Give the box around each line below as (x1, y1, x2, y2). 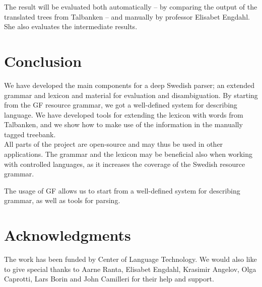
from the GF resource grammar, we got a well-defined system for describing (4, 100, 237, 110)
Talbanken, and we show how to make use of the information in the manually (4, 119, 243, 130)
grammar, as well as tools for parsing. (4, 195, 120, 206)
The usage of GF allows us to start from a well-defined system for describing (4, 185, 240, 196)
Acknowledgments (4, 225, 131, 245)
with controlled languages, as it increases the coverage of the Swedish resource (4, 158, 245, 169)
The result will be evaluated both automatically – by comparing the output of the (4, 2, 257, 12)
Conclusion (4, 50, 82, 71)
